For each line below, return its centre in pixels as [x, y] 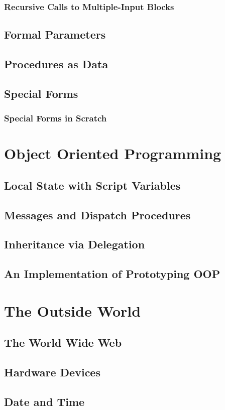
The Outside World [73, 310]
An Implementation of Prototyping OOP [112, 274]
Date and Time [44, 401]
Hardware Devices [52, 372]
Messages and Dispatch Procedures [97, 215]
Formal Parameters [55, 34]
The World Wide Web [63, 343]
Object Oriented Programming [113, 153]
